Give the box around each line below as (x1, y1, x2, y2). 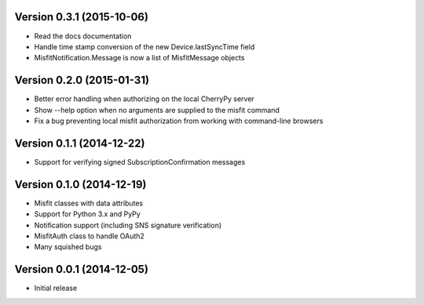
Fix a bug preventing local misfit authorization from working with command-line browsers (34, 116, 323, 125)
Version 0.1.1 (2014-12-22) (14, 136, 145, 150)
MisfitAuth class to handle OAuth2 (34, 231, 145, 241)
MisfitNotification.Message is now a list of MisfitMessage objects (34, 53, 245, 63)
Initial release (34, 283, 78, 293)
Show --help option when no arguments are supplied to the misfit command (34, 105, 280, 114)
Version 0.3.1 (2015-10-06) (14, 10, 149, 24)
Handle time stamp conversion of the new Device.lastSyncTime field (34, 42, 255, 51)
